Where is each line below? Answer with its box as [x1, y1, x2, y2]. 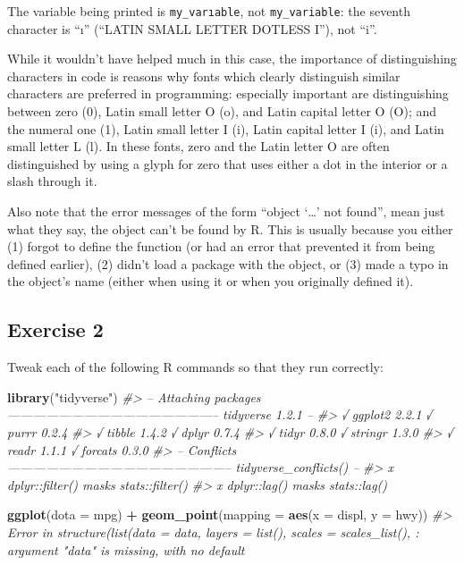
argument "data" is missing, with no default [7, 540, 245, 559]
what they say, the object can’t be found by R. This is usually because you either [7, 219, 453, 238]
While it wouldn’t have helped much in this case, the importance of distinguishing [7, 49, 457, 68]
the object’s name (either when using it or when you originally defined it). [7, 272, 414, 291]
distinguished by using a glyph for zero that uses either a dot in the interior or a [7, 154, 448, 173]
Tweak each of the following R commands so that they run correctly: [7, 358, 384, 376]
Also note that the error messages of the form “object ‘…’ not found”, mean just [7, 202, 445, 220]
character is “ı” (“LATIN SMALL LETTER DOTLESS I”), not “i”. [7, 19, 377, 38]
